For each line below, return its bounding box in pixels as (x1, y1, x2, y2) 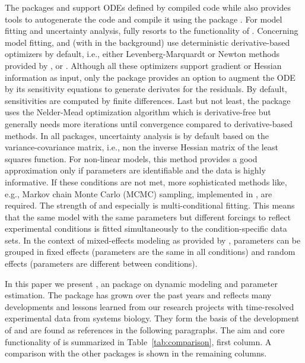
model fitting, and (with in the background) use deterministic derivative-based (5, 36, 290, 48)
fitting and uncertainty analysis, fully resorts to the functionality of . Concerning (5, 24, 298, 37)
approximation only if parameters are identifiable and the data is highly (5, 164, 266, 176)
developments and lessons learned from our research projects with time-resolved (5, 300, 294, 313)
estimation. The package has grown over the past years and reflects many (5, 289, 272, 301)
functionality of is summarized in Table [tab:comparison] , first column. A (5, 335, 272, 348)
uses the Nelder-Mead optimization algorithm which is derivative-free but (5, 106, 271, 118)
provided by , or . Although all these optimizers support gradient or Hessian (5, 59, 282, 71)
